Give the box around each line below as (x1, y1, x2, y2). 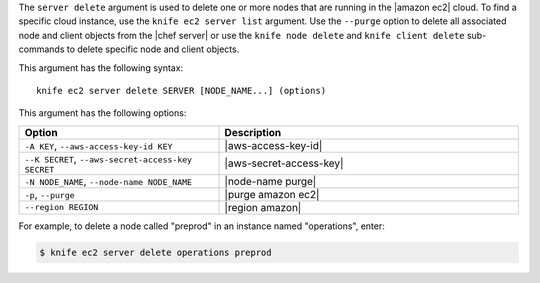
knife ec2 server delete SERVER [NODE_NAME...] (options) (36, 85, 327, 96)
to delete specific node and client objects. (66, 43, 240, 55)
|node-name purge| (224, 174, 317, 188)
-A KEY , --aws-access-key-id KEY (24, 138, 173, 152)
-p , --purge (24, 187, 75, 201)
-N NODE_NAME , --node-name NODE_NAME (24, 174, 193, 188)
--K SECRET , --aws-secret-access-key (24, 151, 193, 165)
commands (18, 43, 65, 55)
